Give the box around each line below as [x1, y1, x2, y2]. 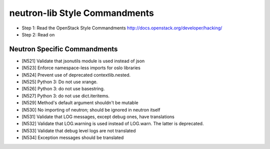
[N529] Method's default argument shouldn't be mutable [21, 100, 138, 106]
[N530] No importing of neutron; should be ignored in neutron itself [21, 107, 160, 113]
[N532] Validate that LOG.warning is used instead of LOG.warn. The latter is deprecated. [21, 121, 204, 127]
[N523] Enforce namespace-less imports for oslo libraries [21, 65, 141, 71]
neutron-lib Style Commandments [9, 7, 154, 18]
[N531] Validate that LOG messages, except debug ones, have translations [21, 114, 174, 120]
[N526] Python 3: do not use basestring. [21, 86, 105, 92]
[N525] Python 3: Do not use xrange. [21, 79, 98, 85]
